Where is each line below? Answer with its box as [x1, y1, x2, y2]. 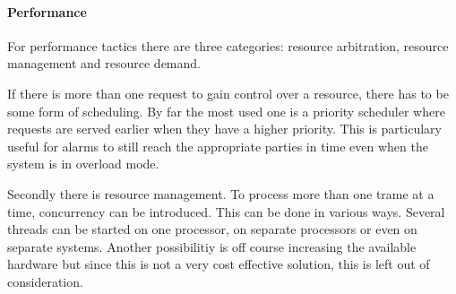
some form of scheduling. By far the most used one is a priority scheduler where [7, 101, 445, 120]
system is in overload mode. [7, 154, 159, 173]
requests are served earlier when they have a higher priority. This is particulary [7, 119, 442, 138]
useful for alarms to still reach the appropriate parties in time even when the [7, 136, 428, 155]
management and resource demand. [7, 54, 201, 73]
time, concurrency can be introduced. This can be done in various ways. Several [7, 202, 445, 220]
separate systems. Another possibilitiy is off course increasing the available [7, 237, 417, 255]
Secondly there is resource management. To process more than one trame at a [7, 184, 434, 203]
